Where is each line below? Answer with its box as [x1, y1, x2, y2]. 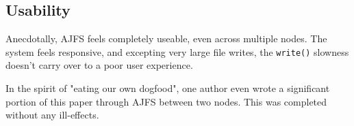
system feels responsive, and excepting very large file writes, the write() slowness [5, 44, 349, 59]
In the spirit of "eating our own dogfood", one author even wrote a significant [5, 81, 330, 95]
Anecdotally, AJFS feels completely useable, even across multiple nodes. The [5, 31, 327, 46]
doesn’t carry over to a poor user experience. [5, 58, 193, 72]
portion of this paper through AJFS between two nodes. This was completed [5, 94, 327, 108]
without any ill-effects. [5, 108, 99, 122]
